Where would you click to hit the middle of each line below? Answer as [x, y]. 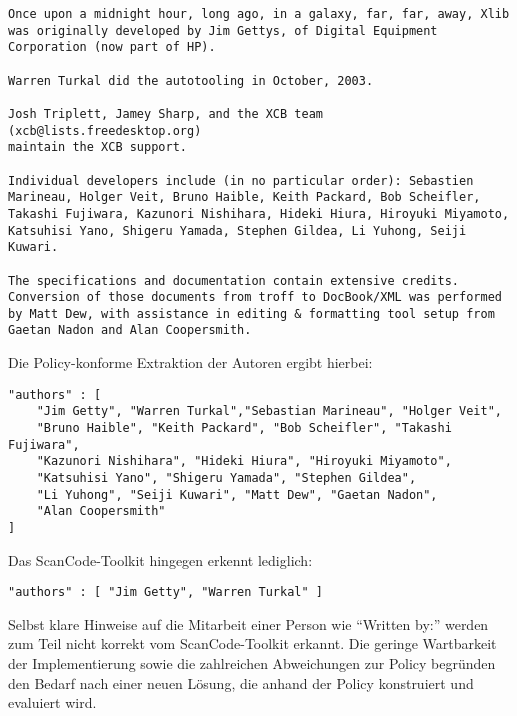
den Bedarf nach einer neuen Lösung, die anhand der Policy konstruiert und [241, 682]
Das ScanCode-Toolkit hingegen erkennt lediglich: [160, 559]
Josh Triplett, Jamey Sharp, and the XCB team [165, 113]
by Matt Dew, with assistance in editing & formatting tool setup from [251, 313]
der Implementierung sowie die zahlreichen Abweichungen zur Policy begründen [252, 663]
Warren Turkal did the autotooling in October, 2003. [191, 80]
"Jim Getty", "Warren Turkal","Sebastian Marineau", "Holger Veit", [269, 411]
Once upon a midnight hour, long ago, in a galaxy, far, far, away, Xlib [259, 14]
